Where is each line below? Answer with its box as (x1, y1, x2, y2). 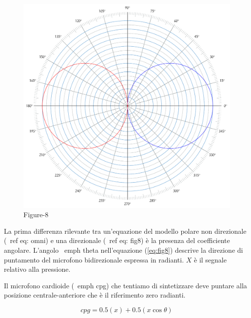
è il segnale (194, 254, 227, 264)
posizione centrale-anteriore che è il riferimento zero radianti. (4, 290, 186, 300)
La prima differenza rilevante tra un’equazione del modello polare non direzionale (4, 225, 247, 236)
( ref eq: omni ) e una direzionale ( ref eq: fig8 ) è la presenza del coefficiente (4, 235, 230, 245)
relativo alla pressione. (4, 264, 71, 274)
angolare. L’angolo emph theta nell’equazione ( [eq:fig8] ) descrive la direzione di (4, 244, 243, 255)
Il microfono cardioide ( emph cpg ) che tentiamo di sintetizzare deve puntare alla (4, 280, 247, 290)
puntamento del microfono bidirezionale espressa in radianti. (4, 254, 184, 264)
